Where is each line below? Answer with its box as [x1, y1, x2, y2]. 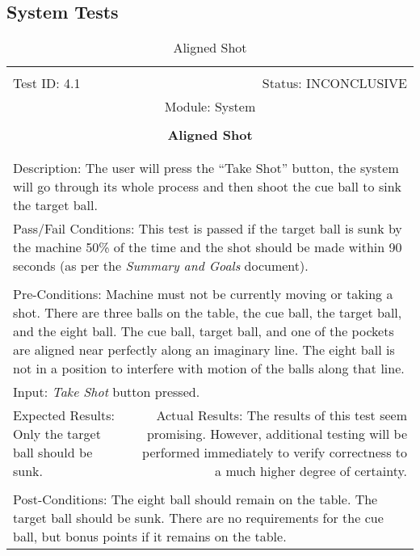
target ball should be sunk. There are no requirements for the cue [13, 508, 384, 528]
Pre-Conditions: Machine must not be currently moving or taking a [13, 284, 393, 304]
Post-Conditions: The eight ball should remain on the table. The [13, 490, 378, 509]
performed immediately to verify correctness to [142, 443, 407, 462]
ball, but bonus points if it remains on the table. [13, 527, 287, 546]
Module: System [164, 97, 256, 116]
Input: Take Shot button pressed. [13, 382, 200, 402]
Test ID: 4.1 [13, 74, 81, 93]
